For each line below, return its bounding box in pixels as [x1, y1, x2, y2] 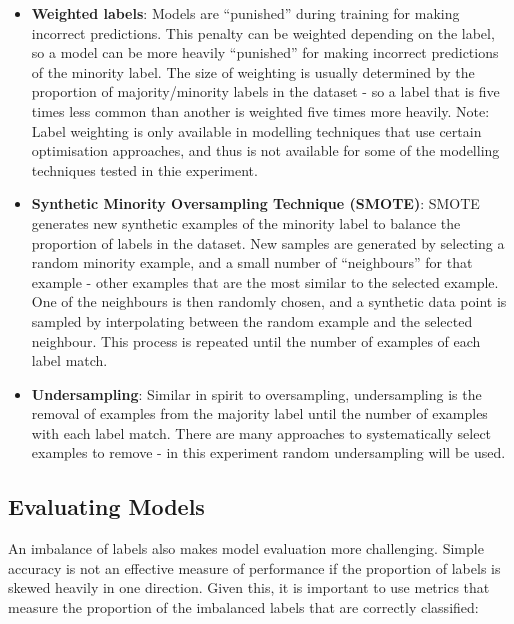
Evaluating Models [8, 491, 205, 522]
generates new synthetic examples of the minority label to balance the [31, 212, 461, 233]
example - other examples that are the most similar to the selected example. [31, 271, 499, 292]
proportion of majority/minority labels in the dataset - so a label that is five [31, 81, 500, 102]
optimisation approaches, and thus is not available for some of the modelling [31, 140, 500, 161]
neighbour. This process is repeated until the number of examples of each [31, 330, 481, 351]
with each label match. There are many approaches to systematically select [31, 422, 492, 443]
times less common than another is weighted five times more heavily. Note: [31, 100, 490, 121]
